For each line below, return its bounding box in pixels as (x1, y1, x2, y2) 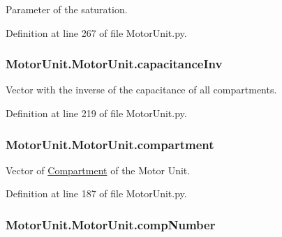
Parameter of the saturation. (6, 2, 128, 16)
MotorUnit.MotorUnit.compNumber (6, 215, 216, 233)
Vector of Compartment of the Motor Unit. (6, 162, 191, 177)
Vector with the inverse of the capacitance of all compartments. (6, 82, 277, 97)
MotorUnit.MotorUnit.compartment (6, 135, 214, 153)
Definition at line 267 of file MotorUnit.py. (6, 25, 187, 40)
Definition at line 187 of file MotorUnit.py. (6, 186, 187, 201)
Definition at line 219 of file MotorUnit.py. (6, 106, 187, 120)
